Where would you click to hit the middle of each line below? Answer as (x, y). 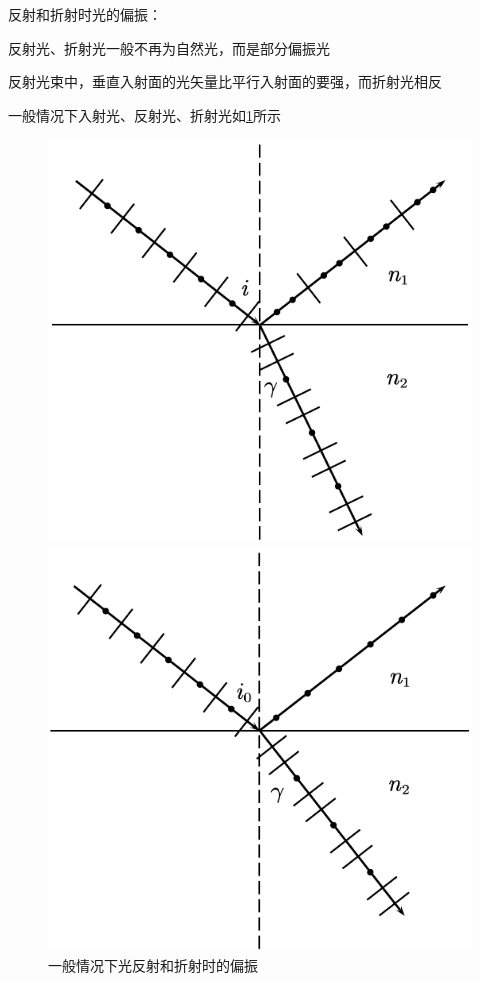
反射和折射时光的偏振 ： (85, 14)
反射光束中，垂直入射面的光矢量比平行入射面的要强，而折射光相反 (225, 81)
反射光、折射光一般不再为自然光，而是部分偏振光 (169, 47)
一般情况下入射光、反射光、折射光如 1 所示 (144, 114)
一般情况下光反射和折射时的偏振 (153, 965)
